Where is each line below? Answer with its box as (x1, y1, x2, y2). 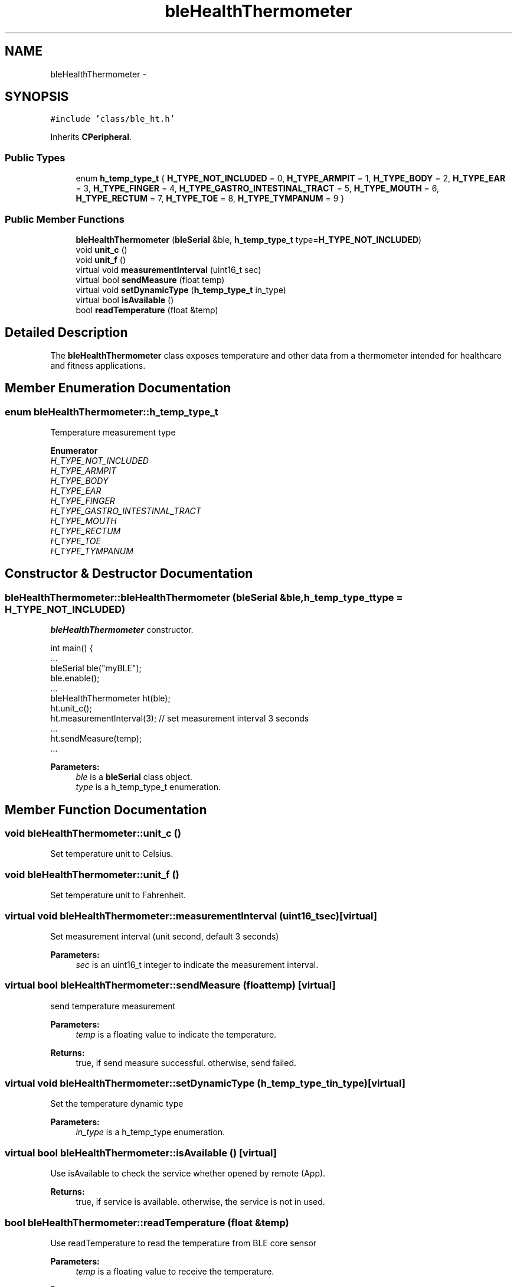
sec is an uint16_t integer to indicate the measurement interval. (76, 959, 319, 970)
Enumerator (50, 446, 98, 456)
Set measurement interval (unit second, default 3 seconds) (50, 931, 279, 941)
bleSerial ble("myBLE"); (50, 663, 142, 674)
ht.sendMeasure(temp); (50, 733, 142, 744)
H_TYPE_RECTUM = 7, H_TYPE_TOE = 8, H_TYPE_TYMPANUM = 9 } (76, 193, 345, 204)
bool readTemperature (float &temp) (76, 304, 218, 315)
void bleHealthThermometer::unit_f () (5, 868, 179, 880)
